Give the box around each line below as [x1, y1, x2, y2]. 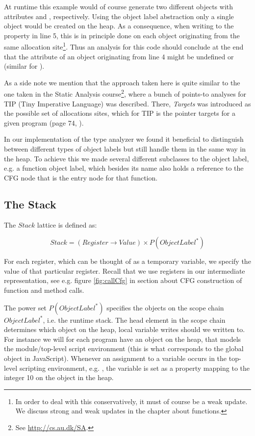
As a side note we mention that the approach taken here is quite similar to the [4, 77, 240, 87]
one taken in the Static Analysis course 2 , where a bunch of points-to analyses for [4, 87, 247, 99]
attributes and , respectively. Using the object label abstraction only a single [4, 11, 234, 21]
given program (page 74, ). [4, 117, 84, 128]
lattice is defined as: [37, 219, 97, 230]
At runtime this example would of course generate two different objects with [4, 1, 233, 11]
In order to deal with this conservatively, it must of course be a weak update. [15, 396, 248, 406]
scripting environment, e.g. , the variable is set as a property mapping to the [19, 362, 250, 373]
